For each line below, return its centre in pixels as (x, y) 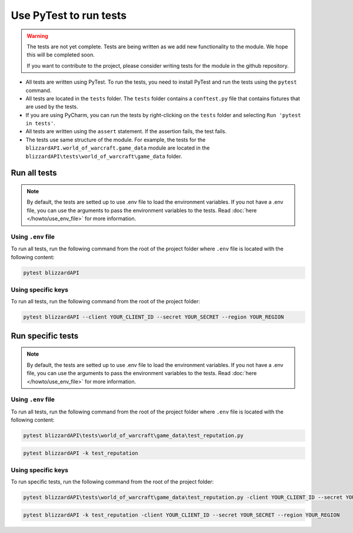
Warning (37, 36)
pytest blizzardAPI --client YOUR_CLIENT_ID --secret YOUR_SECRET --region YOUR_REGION (154, 317)
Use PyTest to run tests (69, 15)
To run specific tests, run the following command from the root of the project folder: (112, 482)
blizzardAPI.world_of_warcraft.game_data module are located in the (118, 148)
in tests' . (40, 123)
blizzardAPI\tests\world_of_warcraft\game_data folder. (104, 156)
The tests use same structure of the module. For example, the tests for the (116, 140)
